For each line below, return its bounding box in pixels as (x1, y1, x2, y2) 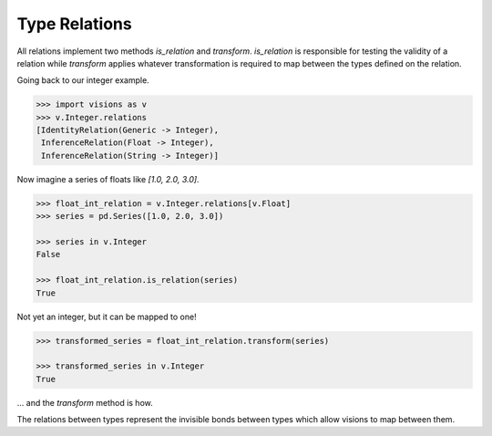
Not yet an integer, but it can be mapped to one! (16, 311, 197, 322)
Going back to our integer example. (16, 75, 149, 86)
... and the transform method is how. (16, 397, 154, 408)
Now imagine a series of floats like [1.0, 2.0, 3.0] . (16, 173, 200, 184)
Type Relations (16, 14, 132, 34)
